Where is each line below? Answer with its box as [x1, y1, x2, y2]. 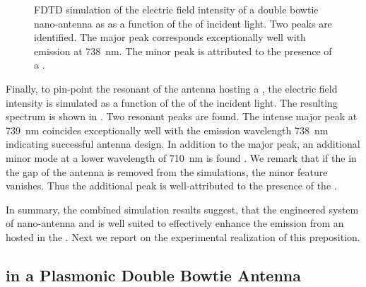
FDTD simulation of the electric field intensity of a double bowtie [34, 2, 319, 16]
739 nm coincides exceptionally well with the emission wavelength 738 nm [6, 122, 329, 137]
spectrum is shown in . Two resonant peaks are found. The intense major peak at [6, 109, 358, 124]
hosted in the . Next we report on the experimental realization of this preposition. [6, 229, 360, 244]
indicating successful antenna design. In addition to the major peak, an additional [6, 136, 360, 151]
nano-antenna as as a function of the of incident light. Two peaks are [34, 16, 332, 30]
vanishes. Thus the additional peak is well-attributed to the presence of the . [6, 178, 337, 193]
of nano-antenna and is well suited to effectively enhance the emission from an [6, 216, 344, 230]
